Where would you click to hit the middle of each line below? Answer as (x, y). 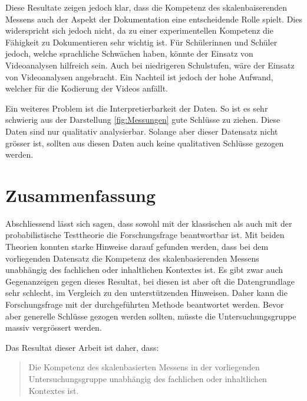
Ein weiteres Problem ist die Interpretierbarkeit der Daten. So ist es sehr (137, 108)
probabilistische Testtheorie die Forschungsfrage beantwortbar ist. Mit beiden (145, 235)
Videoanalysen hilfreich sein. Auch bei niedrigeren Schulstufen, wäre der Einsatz (150, 65)
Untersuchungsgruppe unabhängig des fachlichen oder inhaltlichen (148, 378)
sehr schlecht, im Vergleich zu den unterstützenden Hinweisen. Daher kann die (146, 293)
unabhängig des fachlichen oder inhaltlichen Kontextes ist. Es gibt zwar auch (144, 270)
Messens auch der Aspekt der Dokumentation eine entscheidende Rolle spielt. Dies (154, 19)
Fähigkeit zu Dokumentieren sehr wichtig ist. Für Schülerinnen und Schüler (141, 42)
